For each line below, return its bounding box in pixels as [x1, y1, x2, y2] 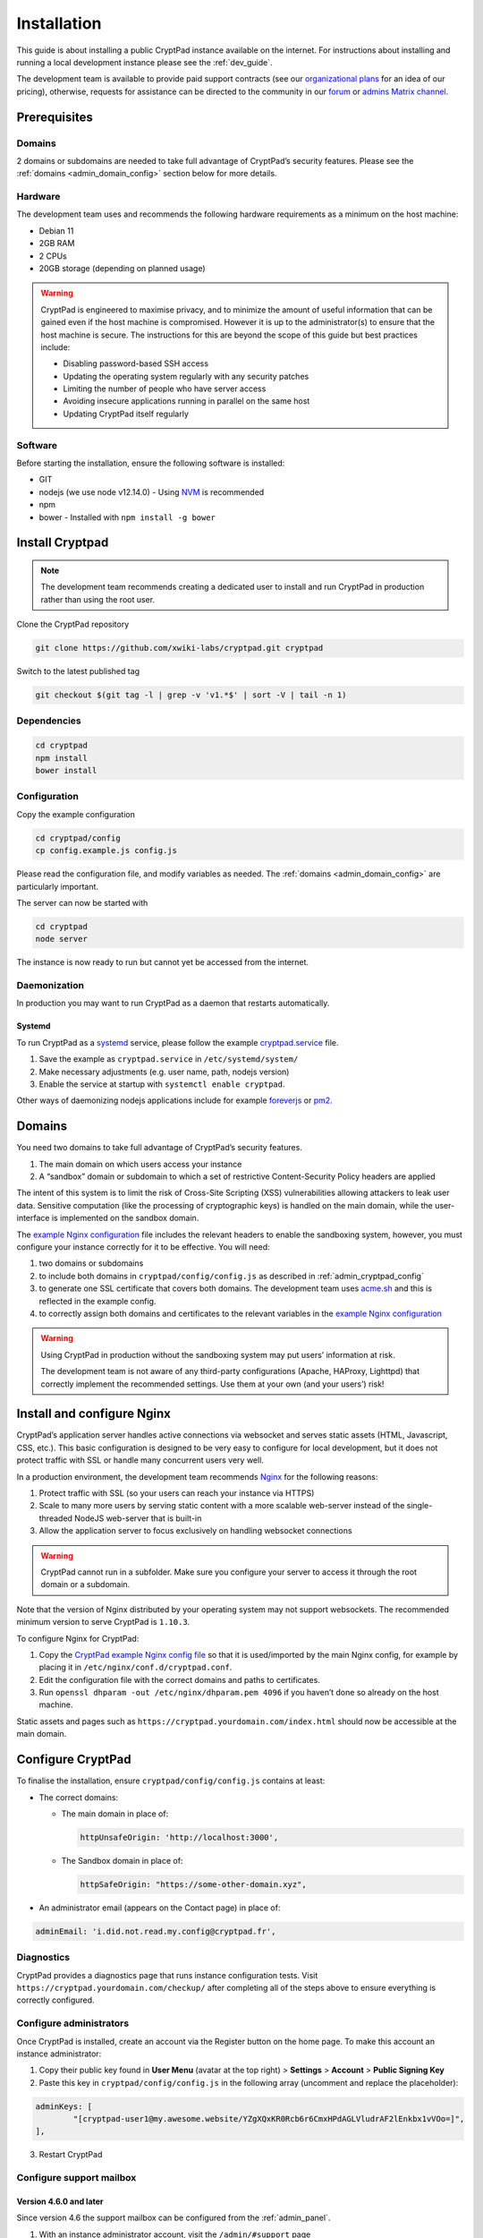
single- [406, 1500, 433, 1511]
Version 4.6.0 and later [16, 2196, 104, 2207]
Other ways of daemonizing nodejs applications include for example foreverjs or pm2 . [16, 1095, 333, 1106]
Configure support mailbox [16, 2172, 137, 2184]
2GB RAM [38, 238, 75, 249]
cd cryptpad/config [35, 833, 121, 843]
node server [35, 934, 89, 944]
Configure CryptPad [16, 1752, 131, 1767]
